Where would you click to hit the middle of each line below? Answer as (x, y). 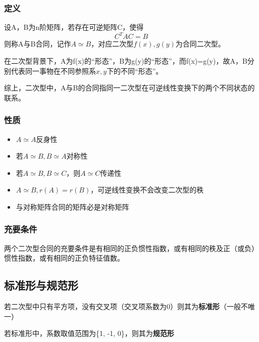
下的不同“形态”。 (135, 70)
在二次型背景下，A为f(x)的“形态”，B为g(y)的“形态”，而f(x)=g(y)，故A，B (126, 60)
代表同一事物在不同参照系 (53, 70)
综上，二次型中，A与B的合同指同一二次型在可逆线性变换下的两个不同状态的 (129, 88)
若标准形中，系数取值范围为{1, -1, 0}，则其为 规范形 (89, 333)
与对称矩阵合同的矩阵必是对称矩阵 (72, 206)
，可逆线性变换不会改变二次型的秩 (147, 190)
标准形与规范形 (41, 285)
